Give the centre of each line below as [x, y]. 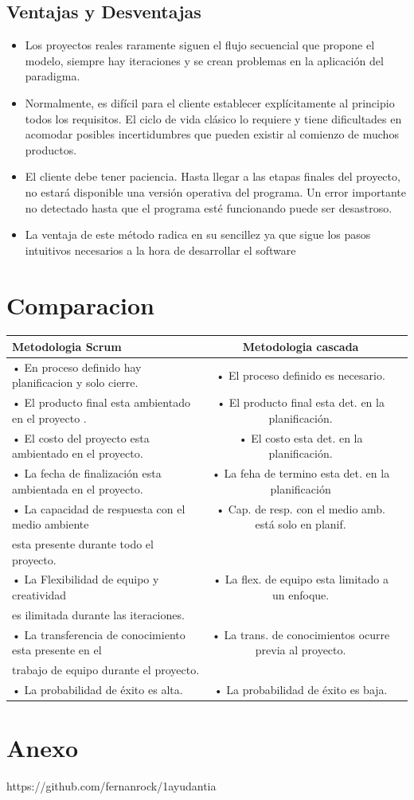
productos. [51, 149]
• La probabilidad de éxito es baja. [301, 689]
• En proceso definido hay [77, 367]
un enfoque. [301, 595]
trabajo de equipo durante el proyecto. [106, 670]
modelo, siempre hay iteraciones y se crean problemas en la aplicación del [204, 60]
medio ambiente [51, 524]
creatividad [39, 595]
